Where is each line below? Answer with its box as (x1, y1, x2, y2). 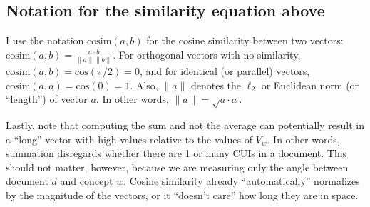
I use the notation (6, 33, 84, 48)
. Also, (130, 77, 158, 92)
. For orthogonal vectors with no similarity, (113, 46, 301, 61)
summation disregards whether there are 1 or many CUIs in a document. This (6, 146, 347, 161)
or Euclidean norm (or (261, 77, 359, 92)
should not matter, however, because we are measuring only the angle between (6, 159, 349, 174)
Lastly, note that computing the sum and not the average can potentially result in (6, 118, 364, 133)
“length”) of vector (6, 91, 88, 106)
